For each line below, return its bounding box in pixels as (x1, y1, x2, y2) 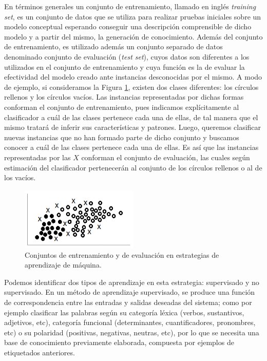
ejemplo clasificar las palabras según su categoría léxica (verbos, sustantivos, (4, 307, 244, 317)
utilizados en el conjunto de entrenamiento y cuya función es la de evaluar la (4, 61, 245, 72)
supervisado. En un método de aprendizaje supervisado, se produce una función (4, 287, 255, 297)
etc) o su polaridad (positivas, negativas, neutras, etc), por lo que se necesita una (4, 327, 259, 337)
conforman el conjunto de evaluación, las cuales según (81, 151, 250, 162)
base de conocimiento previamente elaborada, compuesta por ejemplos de (4, 337, 234, 348)
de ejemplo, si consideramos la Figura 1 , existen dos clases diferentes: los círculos (4, 81, 259, 92)
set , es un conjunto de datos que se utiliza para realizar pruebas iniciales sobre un (4, 11, 261, 22)
